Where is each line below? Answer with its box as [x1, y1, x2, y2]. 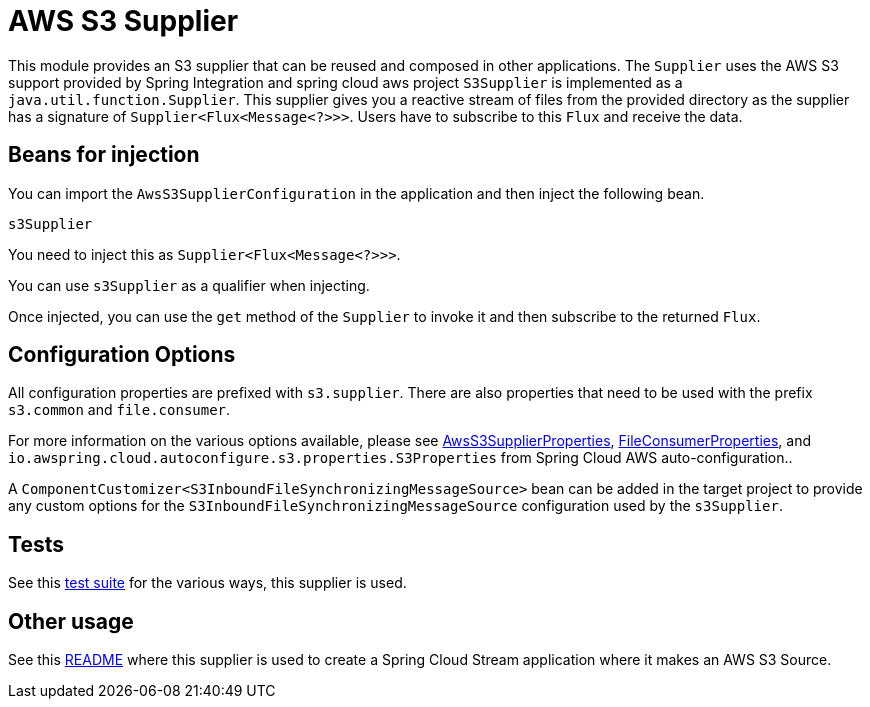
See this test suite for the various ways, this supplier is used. [8, 574, 407, 592]
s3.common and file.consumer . [8, 401, 231, 419]
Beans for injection [8, 142, 200, 168]
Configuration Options [8, 342, 236, 368]
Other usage [8, 608, 134, 634]
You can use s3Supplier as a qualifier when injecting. [8, 276, 370, 294]
